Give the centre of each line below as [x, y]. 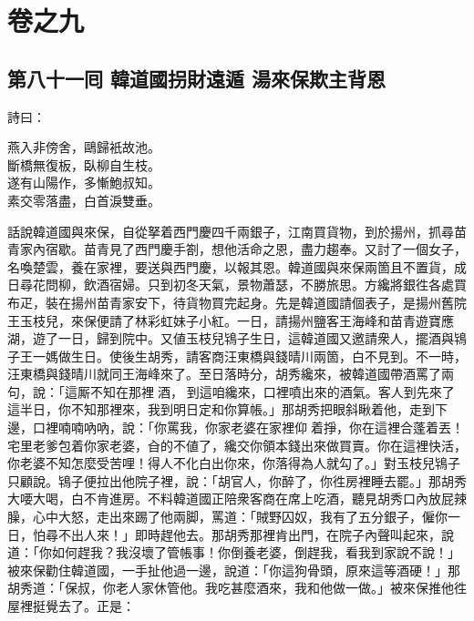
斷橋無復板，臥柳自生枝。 [84, 164]
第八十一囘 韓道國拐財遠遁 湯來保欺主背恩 [197, 78]
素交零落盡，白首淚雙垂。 [84, 200]
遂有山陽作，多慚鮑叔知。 [84, 183]
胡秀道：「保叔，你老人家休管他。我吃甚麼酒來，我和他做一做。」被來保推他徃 [237, 588]
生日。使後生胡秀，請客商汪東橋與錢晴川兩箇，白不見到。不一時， [268, 356]
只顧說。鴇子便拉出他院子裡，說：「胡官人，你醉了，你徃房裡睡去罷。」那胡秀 [237, 480]
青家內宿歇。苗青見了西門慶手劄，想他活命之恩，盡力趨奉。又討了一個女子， [237, 249]
